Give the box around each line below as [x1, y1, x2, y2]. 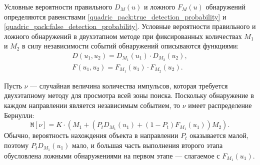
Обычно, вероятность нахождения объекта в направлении [4, 130, 178, 140]
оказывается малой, [189, 130, 248, 140]
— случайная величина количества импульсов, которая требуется [30, 80, 228, 90]
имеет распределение [188, 99, 252, 110]
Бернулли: [4, 109, 34, 120]
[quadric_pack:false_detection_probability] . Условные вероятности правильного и [4, 21, 256, 31]
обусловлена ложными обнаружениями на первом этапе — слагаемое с [4, 150, 220, 160]
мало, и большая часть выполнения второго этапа [71, 139, 223, 150]
